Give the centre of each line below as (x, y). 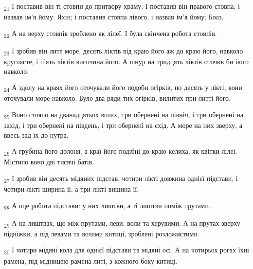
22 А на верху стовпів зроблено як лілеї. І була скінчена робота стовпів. (110, 34)
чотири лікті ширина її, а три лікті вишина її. (72, 189)
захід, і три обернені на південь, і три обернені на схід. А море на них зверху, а (123, 125)
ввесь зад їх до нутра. (36, 134)
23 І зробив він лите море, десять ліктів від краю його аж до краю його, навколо (124, 51)
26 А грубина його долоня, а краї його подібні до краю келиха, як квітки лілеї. (121, 152)
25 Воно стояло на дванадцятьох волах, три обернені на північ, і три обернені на (124, 115)
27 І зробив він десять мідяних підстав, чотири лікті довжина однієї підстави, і (121, 179)
